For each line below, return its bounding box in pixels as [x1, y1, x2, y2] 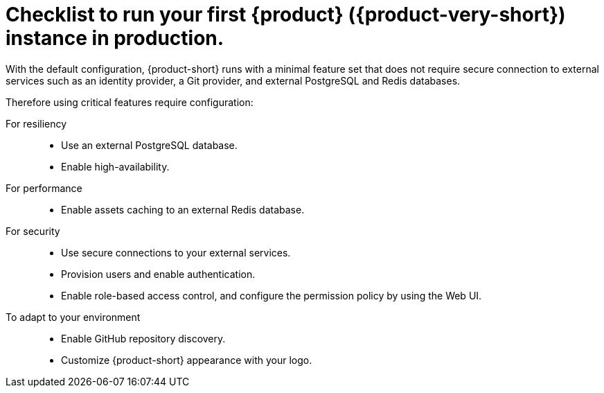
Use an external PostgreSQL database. [61, 139, 238, 151]
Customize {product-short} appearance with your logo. [61, 353, 312, 366]
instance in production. [6, 26, 224, 50]
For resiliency [6, 117, 67, 130]
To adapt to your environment [6, 311, 141, 323]
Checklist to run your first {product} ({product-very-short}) [6, 3, 566, 26]
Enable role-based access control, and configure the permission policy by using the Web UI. [61, 289, 482, 302]
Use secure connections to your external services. [61, 246, 291, 259]
